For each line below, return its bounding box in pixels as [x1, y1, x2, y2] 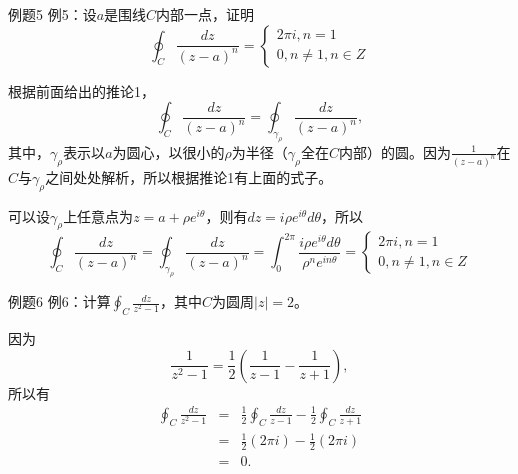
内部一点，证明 [156, 4, 255, 24]
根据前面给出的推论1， [8, 80, 155, 101]
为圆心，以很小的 [112, 141, 225, 162]
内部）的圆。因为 [338, 141, 451, 162]
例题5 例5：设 [8, 4, 97, 24]
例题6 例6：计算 [8, 291, 111, 312]
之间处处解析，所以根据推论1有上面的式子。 [45, 166, 333, 187]
